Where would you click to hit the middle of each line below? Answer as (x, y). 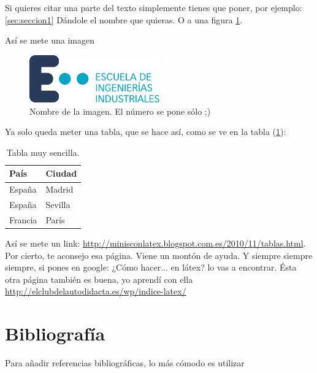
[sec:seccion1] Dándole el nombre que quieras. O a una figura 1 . (124, 19)
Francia (23, 219)
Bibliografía (55, 333)
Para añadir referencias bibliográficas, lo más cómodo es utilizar (125, 363)
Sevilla (58, 205)
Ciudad (61, 173)
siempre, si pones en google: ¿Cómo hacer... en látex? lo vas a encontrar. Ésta (151, 267)
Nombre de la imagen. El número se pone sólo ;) (120, 111)
